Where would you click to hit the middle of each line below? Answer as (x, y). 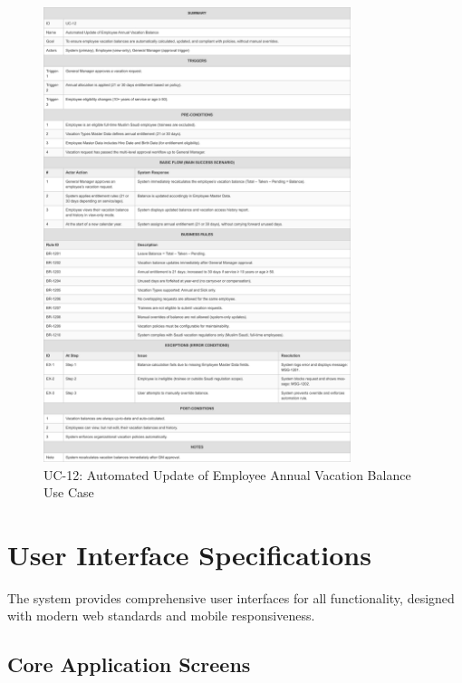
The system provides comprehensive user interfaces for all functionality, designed (231, 597)
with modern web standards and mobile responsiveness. (161, 616)
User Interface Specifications (189, 554)
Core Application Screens (129, 664)
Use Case (69, 492)
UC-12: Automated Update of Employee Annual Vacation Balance (227, 474)
